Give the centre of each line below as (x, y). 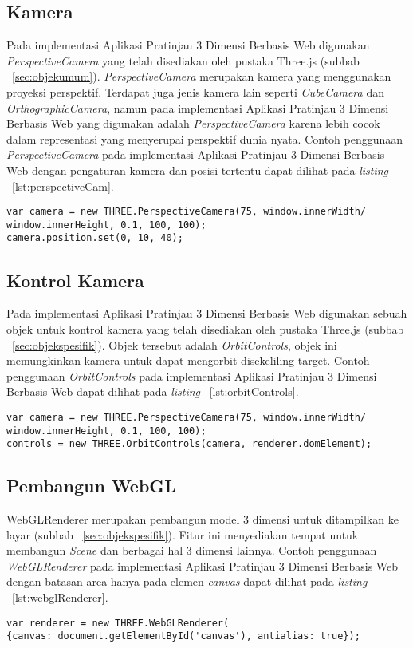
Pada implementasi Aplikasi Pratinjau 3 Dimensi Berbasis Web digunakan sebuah (207, 313)
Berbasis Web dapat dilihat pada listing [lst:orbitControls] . (153, 391)
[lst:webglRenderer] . (60, 597)
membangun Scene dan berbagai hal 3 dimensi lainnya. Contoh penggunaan (192, 550)
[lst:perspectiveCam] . (63, 186)
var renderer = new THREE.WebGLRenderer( (118, 623)
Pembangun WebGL (91, 486)
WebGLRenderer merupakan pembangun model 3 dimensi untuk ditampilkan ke (203, 519)
